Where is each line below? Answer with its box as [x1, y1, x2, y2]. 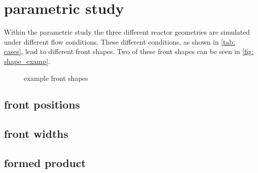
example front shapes [24, 72, 88, 83]
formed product [4, 155, 86, 171]
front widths [4, 126, 68, 141]
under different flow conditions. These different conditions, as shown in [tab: [4, 36, 235, 47]
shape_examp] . [4, 56, 51, 66]
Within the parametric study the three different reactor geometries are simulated [4, 27, 250, 37]
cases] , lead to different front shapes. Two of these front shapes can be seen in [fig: [4, 46, 254, 57]
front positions [4, 97, 80, 112]
